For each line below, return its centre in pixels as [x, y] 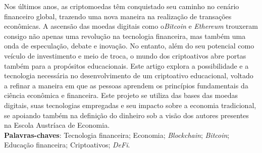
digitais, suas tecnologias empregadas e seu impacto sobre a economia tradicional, [130, 105]
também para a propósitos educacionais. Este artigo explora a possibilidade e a [126, 65]
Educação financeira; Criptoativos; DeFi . [67, 145]
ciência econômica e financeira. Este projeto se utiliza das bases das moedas [121, 95]
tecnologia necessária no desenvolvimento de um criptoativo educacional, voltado [129, 75]
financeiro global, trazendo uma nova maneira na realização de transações [118, 16]
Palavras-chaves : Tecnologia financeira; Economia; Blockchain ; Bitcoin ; [117, 135]
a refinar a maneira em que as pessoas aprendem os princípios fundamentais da [126, 85]
